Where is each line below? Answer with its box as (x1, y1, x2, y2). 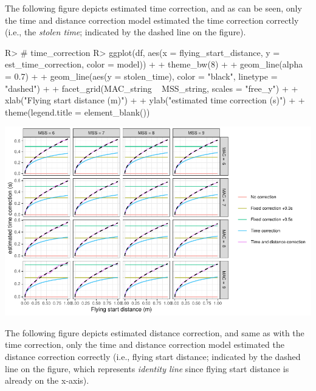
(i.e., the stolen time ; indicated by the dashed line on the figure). (5, 26, 246, 38)
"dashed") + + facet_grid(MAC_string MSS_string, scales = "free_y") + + (5, 81, 298, 94)
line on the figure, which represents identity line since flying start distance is (5, 362, 289, 375)
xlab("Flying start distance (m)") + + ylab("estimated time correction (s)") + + (5, 94, 305, 106)
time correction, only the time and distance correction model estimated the (5, 338, 284, 351)
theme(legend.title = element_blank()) (5, 105, 150, 118)
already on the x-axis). (5, 374, 89, 387)
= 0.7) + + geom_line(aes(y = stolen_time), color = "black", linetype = (5, 69, 278, 82)
